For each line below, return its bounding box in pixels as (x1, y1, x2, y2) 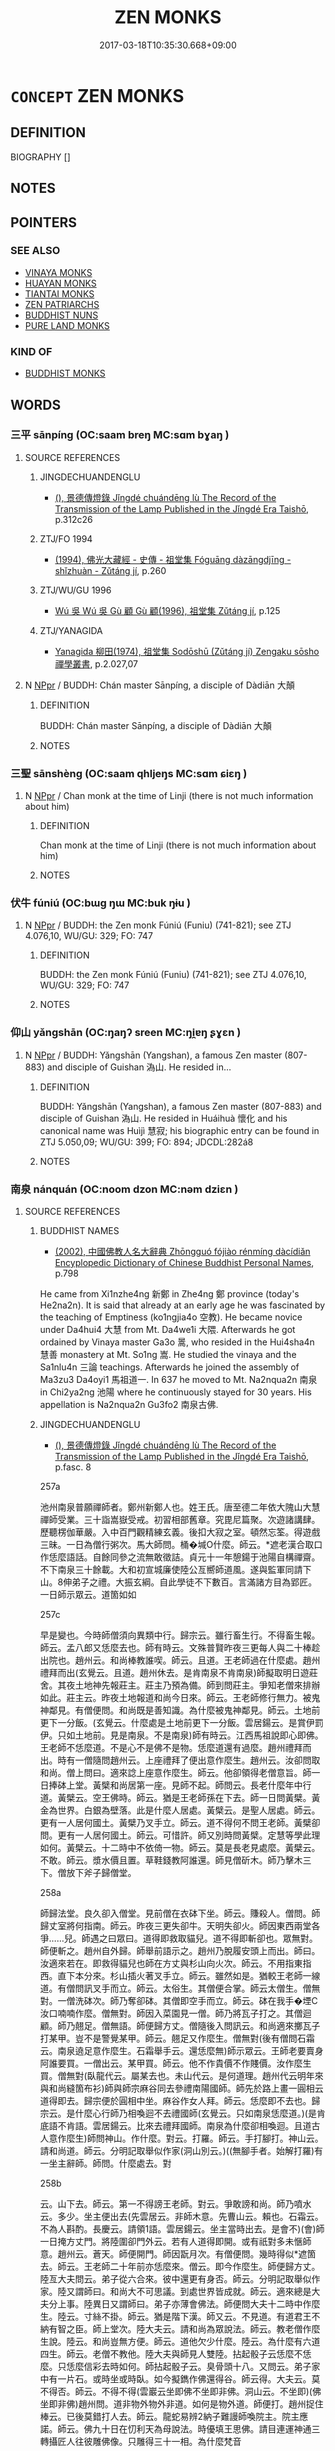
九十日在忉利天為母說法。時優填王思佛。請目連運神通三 (92, 2423, 321, 2435)
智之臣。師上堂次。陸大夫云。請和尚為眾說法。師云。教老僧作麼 (57, 2323, 321, 2335)
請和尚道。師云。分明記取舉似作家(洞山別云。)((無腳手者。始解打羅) (39, 2145, 315, 2156)
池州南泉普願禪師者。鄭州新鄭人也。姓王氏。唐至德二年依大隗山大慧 (39, 1501, 321, 1513)
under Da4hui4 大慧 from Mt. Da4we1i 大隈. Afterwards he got (39, 1324, 296, 1335)
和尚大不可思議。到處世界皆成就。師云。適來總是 (109, 2286, 312, 2297)
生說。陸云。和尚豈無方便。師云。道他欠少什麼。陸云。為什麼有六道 (39, 2336, 321, 2347)
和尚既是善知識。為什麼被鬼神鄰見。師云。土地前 (118, 1704, 321, 1716)
